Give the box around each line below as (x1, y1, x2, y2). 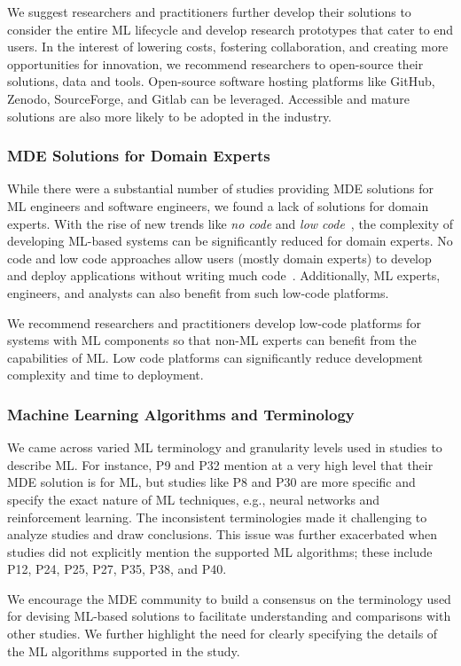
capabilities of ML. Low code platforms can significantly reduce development (7, 348, 423, 366)
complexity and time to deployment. (7, 365, 204, 384)
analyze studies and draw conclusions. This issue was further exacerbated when (7, 525, 437, 544)
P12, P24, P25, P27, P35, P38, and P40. (7, 560, 227, 578)
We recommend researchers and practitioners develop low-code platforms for (7, 313, 421, 332)
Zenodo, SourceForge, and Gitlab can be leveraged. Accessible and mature (7, 89, 410, 107)
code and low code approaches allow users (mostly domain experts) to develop (7, 248, 432, 267)
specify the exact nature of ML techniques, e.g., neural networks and (7, 490, 380, 508)
